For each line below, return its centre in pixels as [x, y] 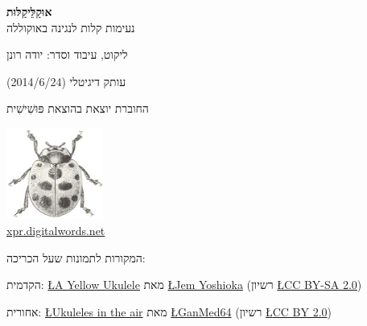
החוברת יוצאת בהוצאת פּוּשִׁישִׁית [78, 108]
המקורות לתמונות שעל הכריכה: [76, 257]
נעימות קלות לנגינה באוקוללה [71, 27]
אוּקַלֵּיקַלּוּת [29, 11]
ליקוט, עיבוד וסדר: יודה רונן [67, 54]
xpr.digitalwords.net [56, 230]
